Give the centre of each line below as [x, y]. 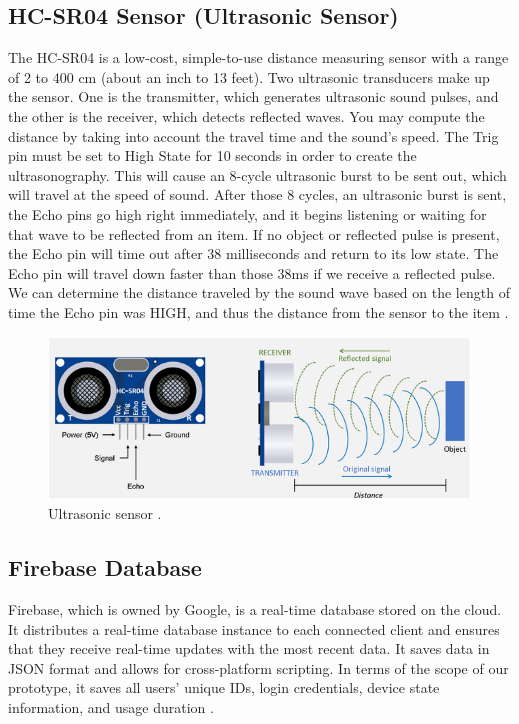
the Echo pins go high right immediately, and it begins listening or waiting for [247, 213]
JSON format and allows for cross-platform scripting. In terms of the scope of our [258, 667]
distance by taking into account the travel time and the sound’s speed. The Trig [253, 135]
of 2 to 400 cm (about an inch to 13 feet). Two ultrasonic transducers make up [249, 76]
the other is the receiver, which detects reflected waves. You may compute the [246, 115]
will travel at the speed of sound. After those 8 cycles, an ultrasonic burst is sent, [257, 194]
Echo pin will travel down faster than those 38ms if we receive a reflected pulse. [252, 272]
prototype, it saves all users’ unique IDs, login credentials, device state [224, 687]
